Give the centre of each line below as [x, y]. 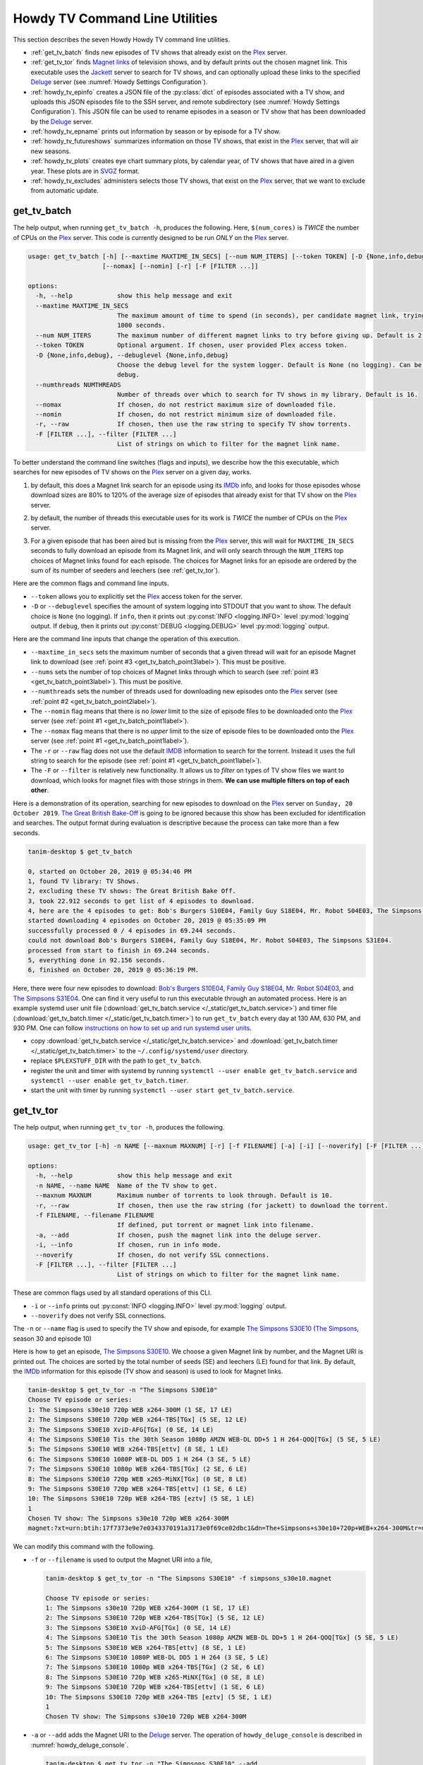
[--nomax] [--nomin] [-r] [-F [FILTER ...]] [180, 266]
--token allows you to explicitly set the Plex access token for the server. [137, 596]
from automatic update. [65, 191]
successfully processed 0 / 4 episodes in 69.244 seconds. [132, 931]
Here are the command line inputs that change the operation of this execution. [127, 639]
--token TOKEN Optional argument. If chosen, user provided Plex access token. [192, 345]
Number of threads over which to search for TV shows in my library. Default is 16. [268, 395]
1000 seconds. [141, 325]
